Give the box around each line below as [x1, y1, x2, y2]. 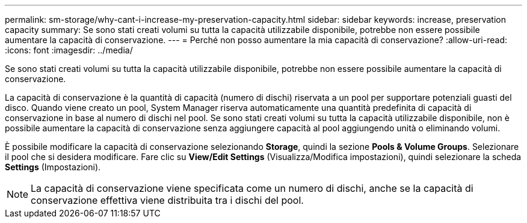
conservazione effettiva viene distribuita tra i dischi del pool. [31, 194, 304, 206]
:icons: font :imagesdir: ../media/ [5, 45, 133, 55]
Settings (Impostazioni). [5, 162, 101, 172]
